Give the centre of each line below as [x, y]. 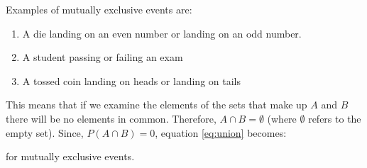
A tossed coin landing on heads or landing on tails [131, 80]
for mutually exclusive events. [70, 156]
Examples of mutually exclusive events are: [99, 9]
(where [282, 118]
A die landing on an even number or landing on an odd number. [162, 33]
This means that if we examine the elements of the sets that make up [157, 105]
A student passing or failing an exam [103, 57]
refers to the [335, 118]
